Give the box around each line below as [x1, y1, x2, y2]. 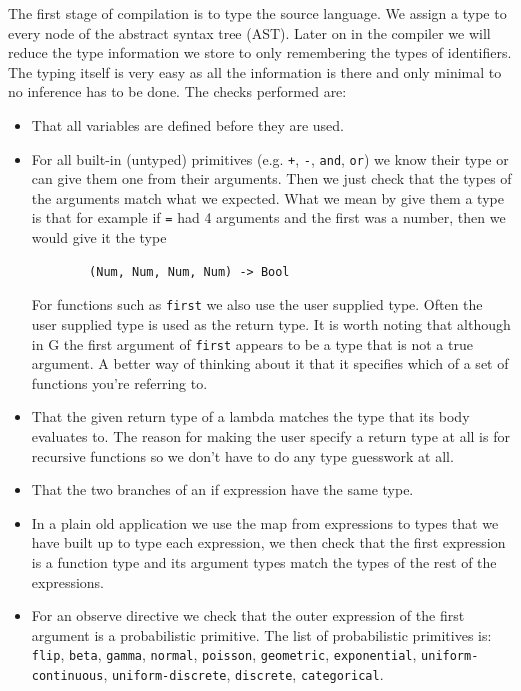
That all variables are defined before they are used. [31, 114, 344, 135]
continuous [31, 668, 104, 683]
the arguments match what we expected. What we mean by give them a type [31, 187, 504, 208]
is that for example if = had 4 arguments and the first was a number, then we [31, 207, 506, 228]
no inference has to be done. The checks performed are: [8, 81, 347, 102]
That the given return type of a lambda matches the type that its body [31, 406, 470, 427]
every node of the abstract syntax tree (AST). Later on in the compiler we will [8, 22, 491, 43]
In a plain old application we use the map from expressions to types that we [31, 512, 499, 533]
